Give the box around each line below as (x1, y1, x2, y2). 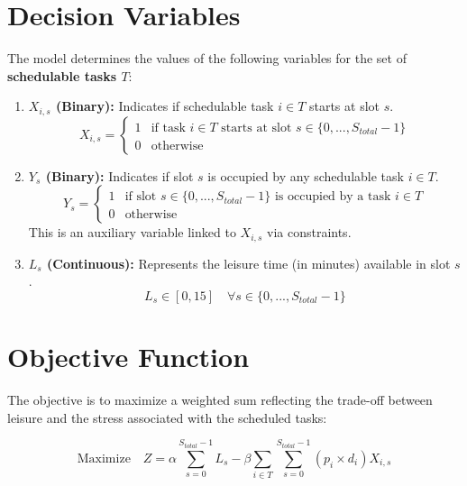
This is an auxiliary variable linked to (28, 223, 236, 242)
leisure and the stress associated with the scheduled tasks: (7, 408, 327, 426)
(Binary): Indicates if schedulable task (55, 96, 274, 115)
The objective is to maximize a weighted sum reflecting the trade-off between (7, 390, 433, 409)
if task (151, 121, 186, 134)
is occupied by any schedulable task (207, 166, 404, 185)
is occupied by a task (274, 190, 391, 204)
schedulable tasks (7, 66, 117, 85)
